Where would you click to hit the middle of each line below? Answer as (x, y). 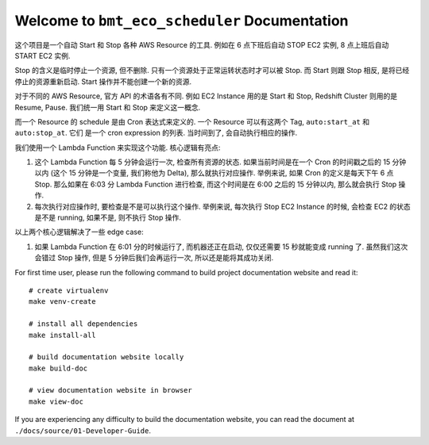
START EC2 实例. (43, 56)
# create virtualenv (69, 290)
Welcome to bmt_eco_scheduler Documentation (182, 21)
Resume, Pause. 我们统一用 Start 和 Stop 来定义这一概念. (108, 107)
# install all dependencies (83, 324)
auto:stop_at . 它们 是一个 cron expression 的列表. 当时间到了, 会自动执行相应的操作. (156, 133)
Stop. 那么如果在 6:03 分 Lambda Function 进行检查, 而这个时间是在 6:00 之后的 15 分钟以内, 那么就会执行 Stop (216, 184)
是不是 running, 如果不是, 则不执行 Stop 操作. (108, 217)
